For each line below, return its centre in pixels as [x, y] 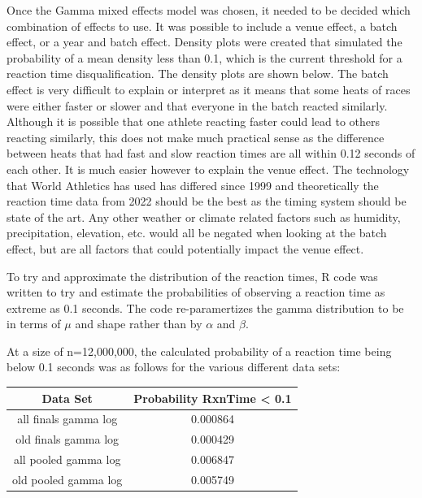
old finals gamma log [67, 439]
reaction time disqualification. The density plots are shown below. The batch [198, 74]
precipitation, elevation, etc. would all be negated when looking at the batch [197, 233]
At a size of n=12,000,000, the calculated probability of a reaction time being [199, 351]
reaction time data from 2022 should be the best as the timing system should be [207, 201]
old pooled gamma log [67, 479]
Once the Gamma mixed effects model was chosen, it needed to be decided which [209, 10]
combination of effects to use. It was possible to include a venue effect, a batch [202, 26]
